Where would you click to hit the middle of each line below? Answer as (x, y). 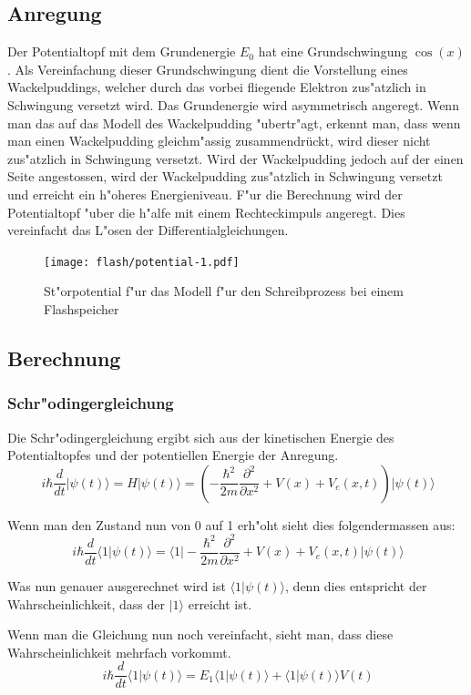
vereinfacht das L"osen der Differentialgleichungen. (148, 230)
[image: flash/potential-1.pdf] (142, 262)
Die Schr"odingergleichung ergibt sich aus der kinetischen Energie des (201, 437)
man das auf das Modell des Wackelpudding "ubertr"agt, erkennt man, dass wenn (234, 123)
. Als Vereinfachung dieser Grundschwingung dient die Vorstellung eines (208, 69)
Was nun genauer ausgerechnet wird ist (117, 585)
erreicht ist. (220, 603)
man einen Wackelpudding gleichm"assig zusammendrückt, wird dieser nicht (219, 141)
